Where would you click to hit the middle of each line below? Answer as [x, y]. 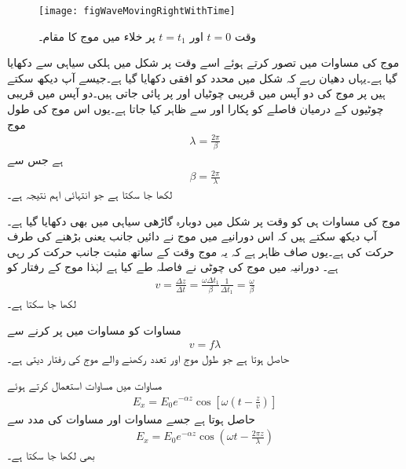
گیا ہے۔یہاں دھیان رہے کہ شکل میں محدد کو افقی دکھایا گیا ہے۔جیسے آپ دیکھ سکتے [202, 77]
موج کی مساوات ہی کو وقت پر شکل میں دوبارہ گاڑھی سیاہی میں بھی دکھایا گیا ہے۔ [204, 220]
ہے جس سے [35, 160]
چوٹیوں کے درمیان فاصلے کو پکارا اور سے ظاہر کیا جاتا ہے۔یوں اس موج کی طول [196, 109]
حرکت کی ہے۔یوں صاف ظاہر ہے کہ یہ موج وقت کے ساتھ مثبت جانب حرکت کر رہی [201, 251]
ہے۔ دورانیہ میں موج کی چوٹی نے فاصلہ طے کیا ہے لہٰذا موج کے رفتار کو [173, 267]
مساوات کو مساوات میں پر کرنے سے [94, 330]
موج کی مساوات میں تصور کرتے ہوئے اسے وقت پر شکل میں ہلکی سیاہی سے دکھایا [203, 62]
